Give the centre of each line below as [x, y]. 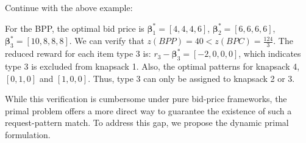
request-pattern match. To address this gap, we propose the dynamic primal [147, 123]
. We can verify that [107, 41]
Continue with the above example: [69, 7]
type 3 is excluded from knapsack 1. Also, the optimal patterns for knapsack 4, [152, 66]
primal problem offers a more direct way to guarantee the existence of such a [148, 110]
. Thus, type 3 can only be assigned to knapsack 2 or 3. [191, 78]
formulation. [28, 134]
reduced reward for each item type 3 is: [78, 53]
